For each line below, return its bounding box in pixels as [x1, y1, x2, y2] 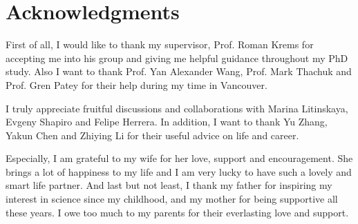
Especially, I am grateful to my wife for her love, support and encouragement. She [6, 151, 353, 165]
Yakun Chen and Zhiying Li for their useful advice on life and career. [6, 128, 299, 142]
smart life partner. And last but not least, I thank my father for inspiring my [6, 178, 332, 192]
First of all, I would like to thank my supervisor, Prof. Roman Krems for [6, 37, 314, 52]
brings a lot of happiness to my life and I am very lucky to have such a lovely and [6, 164, 352, 179]
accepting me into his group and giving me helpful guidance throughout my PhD [6, 50, 348, 65]
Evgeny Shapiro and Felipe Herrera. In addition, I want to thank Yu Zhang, [6, 114, 328, 129]
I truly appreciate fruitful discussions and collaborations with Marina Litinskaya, [6, 101, 348, 115]
